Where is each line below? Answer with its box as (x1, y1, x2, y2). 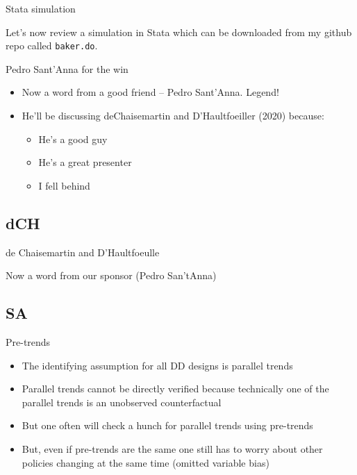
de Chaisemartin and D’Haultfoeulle (6, 244, 160, 259)
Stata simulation (6, 1, 76, 15)
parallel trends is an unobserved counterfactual (22, 394, 222, 409)
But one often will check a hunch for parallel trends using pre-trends (22, 418, 313, 433)
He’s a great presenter (38, 155, 132, 169)
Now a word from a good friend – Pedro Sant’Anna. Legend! (22, 85, 279, 99)
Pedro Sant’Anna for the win (6, 61, 128, 76)
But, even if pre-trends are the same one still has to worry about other (22, 441, 323, 456)
